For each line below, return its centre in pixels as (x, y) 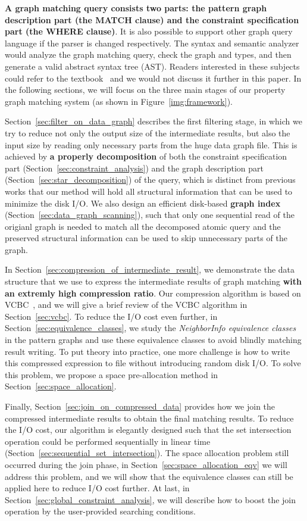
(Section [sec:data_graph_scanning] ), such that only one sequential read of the (150, 215)
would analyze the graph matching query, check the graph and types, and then (148, 54)
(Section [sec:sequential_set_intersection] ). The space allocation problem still (147, 453)
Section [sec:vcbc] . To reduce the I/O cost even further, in (111, 316)
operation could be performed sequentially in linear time (108, 441)
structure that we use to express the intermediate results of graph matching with (153, 281)
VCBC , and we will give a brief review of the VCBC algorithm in (126, 305)
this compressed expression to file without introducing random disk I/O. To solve (153, 363)
